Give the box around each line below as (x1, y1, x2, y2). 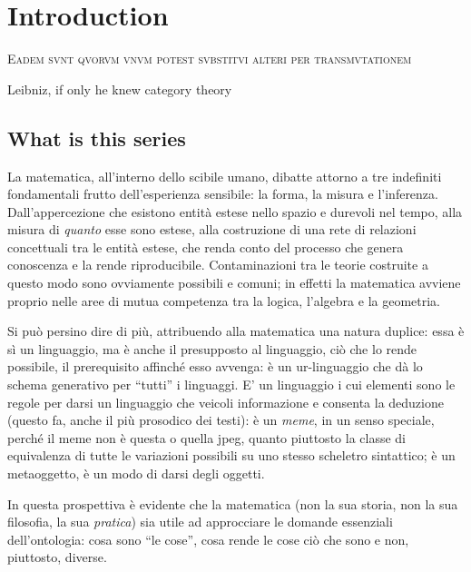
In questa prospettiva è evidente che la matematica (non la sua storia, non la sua (7, 494, 458, 513)
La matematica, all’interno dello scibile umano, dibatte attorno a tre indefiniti (7, 166, 442, 185)
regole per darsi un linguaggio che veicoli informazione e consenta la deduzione (7, 392, 444, 411)
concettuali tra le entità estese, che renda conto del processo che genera (7, 237, 404, 256)
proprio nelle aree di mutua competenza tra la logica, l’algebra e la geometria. (7, 291, 440, 310)
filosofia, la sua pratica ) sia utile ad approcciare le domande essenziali (7, 512, 393, 531)
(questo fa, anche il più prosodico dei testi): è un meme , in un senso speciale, (7, 410, 435, 429)
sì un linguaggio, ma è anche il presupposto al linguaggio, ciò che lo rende (7, 339, 417, 358)
